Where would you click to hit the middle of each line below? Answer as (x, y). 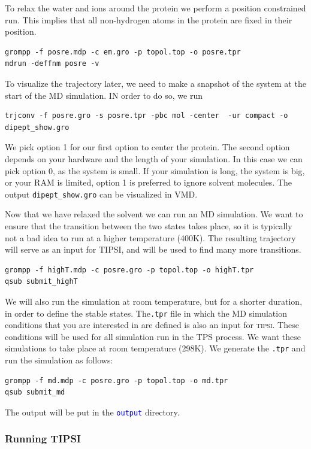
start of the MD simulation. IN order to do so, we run (104, 95)
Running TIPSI (43, 439)
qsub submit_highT (41, 282)
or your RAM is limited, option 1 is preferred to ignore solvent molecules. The (149, 182)
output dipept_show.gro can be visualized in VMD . (101, 194)
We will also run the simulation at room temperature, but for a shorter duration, (154, 301)
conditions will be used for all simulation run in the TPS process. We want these (153, 336)
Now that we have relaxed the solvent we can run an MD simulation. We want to (154, 214)
